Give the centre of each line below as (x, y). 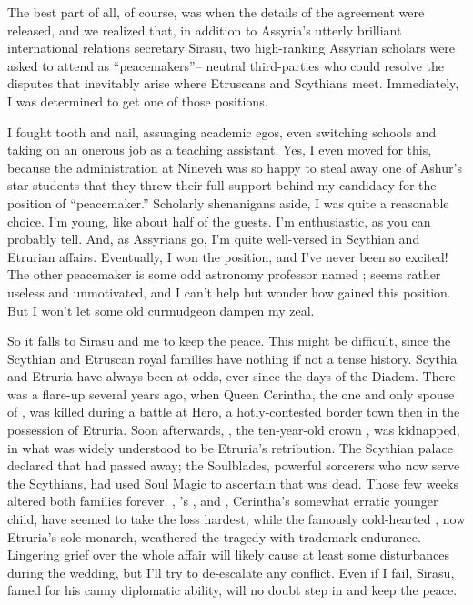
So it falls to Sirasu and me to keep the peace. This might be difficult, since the (229, 341)
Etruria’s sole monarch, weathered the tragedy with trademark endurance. (214, 536)
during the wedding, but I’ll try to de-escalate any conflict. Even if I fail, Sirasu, (231, 572)
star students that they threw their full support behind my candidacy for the (222, 185)
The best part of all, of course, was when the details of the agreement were (216, 12)
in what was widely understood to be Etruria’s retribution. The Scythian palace (230, 447)
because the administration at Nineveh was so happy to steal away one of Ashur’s (235, 167)
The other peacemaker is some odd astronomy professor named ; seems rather (224, 274)
